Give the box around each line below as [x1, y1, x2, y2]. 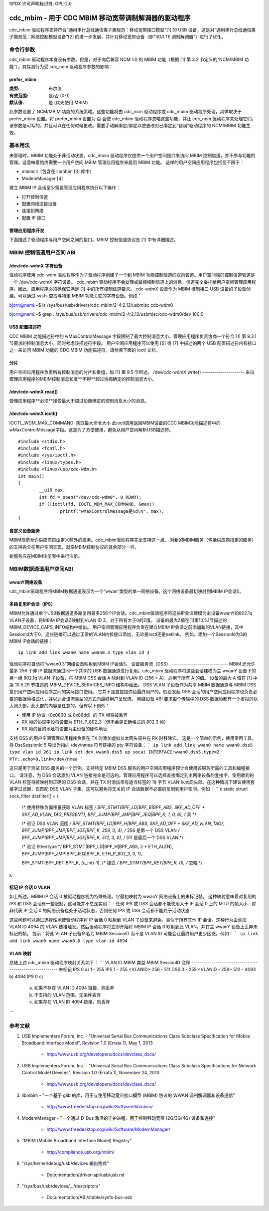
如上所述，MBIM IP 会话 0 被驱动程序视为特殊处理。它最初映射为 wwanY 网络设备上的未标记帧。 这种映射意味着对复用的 [9, 893, 257, 900]
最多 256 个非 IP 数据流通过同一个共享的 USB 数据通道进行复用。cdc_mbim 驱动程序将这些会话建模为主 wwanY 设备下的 [9, 668, 256, 674]
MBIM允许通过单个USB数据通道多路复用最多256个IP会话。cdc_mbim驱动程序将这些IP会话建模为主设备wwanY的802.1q [9, 610, 253, 616]
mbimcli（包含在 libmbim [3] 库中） [21, 169, 94, 175]
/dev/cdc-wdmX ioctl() [9, 410, 58, 416]
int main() [18, 473, 45, 479]
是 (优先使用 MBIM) [48, 100, 88, 105]
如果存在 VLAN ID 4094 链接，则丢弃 [34, 999, 110, 1005]
